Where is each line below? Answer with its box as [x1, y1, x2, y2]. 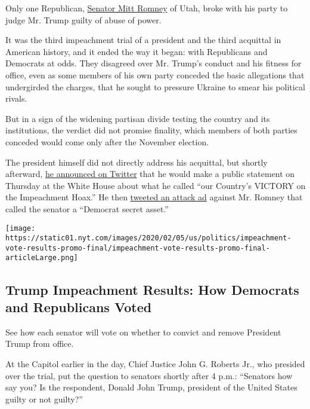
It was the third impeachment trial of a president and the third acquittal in [5, 33, 281, 46]
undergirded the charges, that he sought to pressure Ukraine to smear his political [5, 80, 305, 93]
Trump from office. [5, 337, 74, 350]
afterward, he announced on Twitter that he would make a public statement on [5, 167, 295, 180]
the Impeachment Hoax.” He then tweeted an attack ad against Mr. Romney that [5, 191, 303, 203]
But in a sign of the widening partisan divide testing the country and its [5, 112, 270, 124]
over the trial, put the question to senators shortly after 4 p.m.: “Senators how [5, 369, 293, 381]
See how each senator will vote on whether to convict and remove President [5, 325, 281, 338]
